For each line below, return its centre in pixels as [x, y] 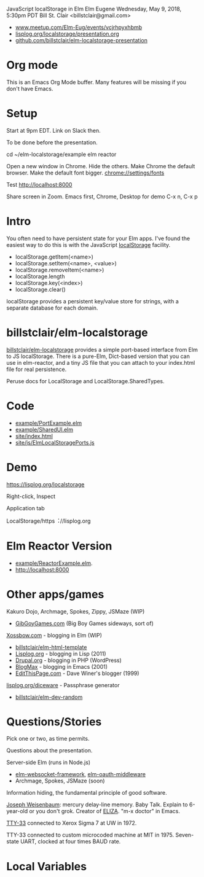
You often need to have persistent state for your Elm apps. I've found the [98, 238]
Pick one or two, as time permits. [48, 739]
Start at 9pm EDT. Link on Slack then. [53, 130]
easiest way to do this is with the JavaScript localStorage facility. [88, 244]
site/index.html [34, 436]
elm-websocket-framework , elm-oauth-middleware [80, 774]
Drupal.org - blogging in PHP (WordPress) [68, 660]
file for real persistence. [37, 369]
